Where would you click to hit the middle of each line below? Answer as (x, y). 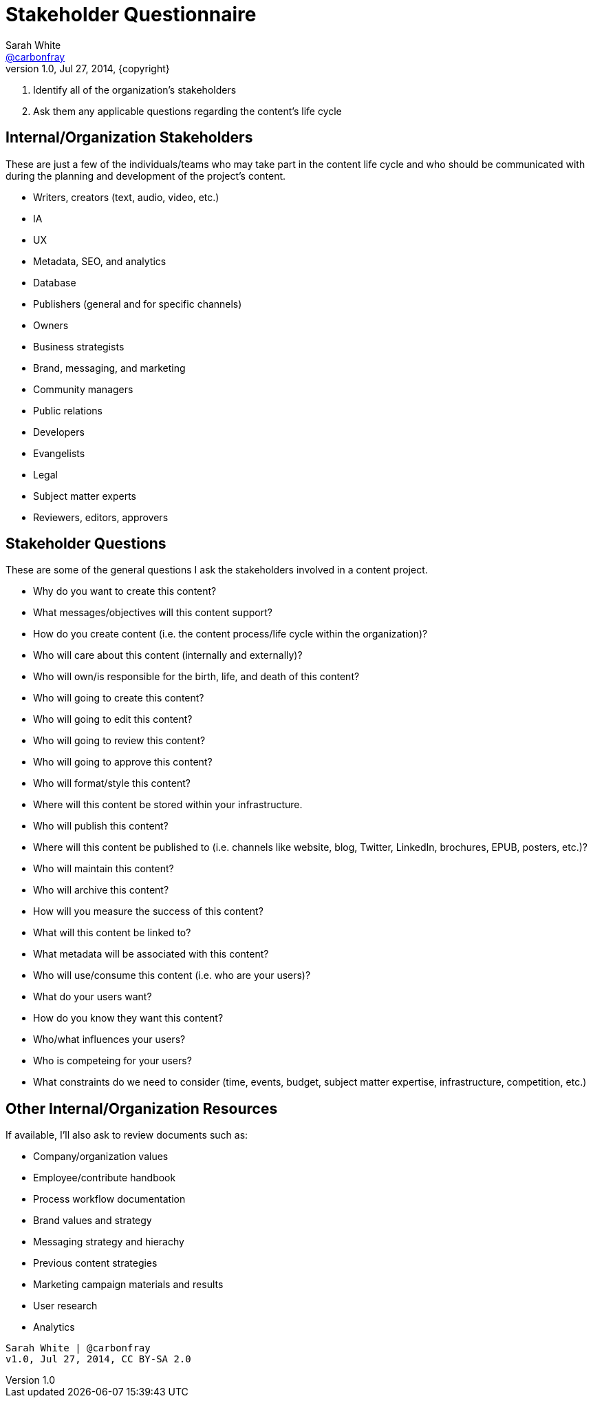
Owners (51, 325)
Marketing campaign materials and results (128, 1285)
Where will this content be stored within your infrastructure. (168, 805)
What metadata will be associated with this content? (151, 954)
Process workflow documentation (109, 1199)
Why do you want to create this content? (125, 591)
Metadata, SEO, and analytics (100, 261)
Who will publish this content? (101, 826)
